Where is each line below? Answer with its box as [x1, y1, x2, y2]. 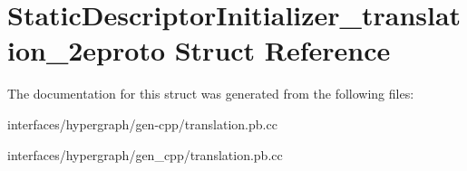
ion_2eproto [7, 32, 165, 69]
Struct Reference [174, 32, 391, 69]
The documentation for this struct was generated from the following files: [7, 84, 414, 103]
